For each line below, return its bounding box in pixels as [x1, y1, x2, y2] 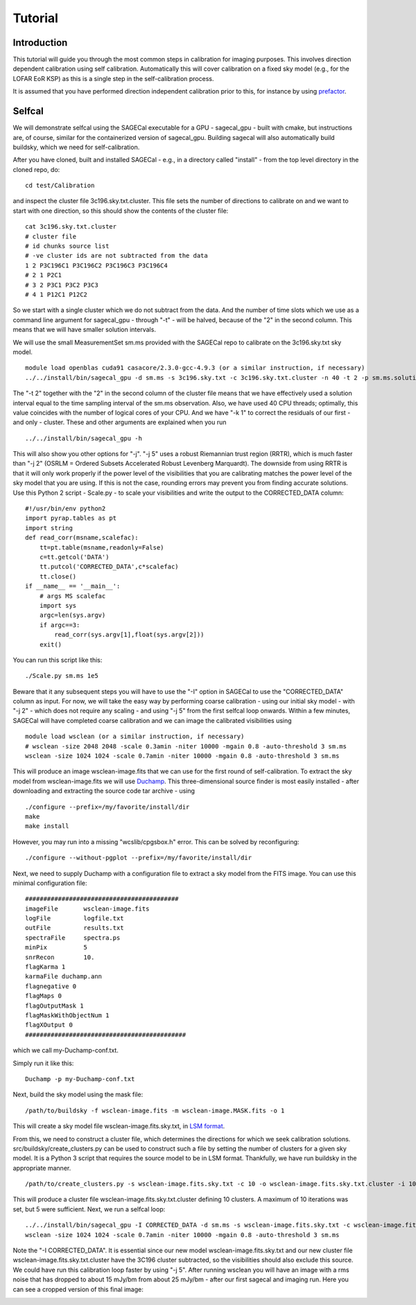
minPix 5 [25, 943, 88, 952]
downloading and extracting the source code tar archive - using [12, 787, 196, 795]
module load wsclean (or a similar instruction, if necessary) [25, 733, 245, 741]
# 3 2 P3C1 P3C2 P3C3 [25, 281, 98, 289]
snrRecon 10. [25, 953, 95, 961]
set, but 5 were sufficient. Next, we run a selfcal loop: [12, 1205, 166, 1213]
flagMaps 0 [25, 992, 62, 1000]
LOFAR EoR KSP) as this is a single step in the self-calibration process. [12, 74, 214, 82]
